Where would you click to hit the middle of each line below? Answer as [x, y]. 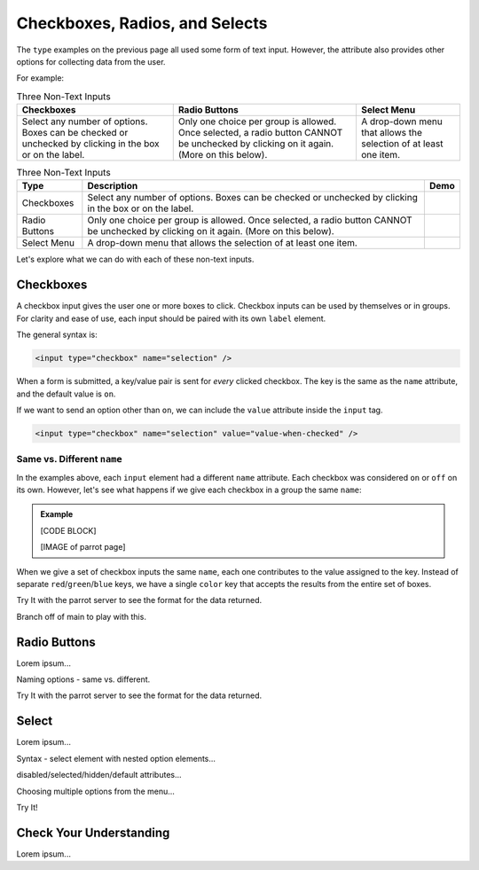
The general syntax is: [57, 335]
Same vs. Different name [70, 459]
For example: [40, 78]
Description [113, 186]
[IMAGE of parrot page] [83, 547]
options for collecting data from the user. [91, 61]
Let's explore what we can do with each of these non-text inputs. [135, 259]
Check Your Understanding [93, 832]
